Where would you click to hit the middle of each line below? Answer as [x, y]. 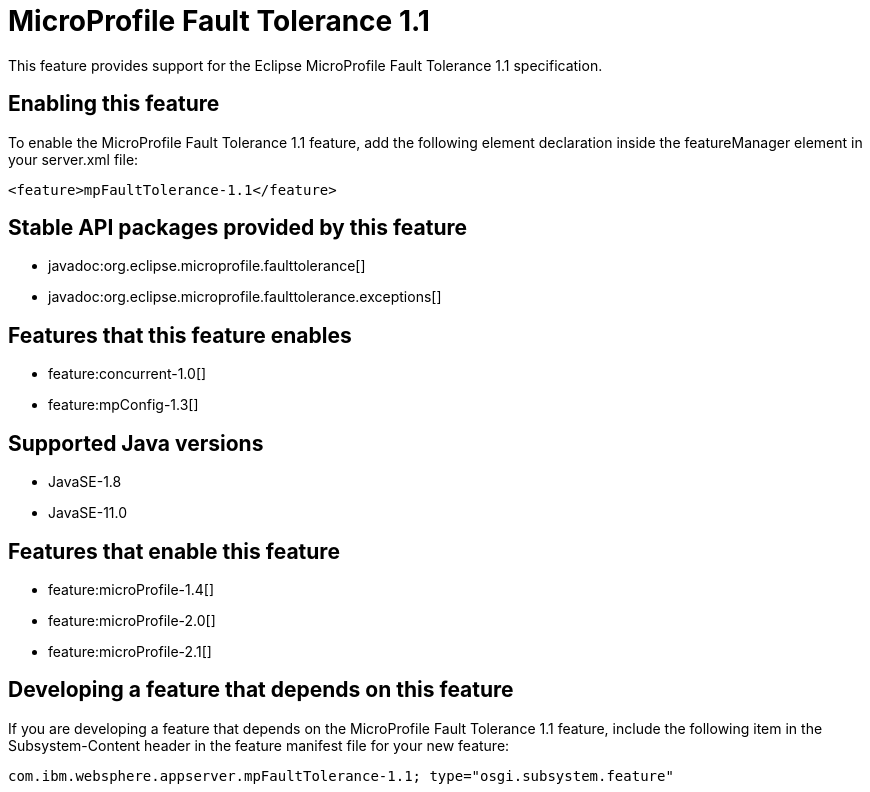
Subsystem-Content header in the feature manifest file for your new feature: [259, 745]
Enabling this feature [114, 104]
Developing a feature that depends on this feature [261, 690]
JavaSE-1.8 [85, 482]
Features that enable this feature [174, 551]
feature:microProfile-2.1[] [130, 651]
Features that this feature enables [180, 335]
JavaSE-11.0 [88, 513]
